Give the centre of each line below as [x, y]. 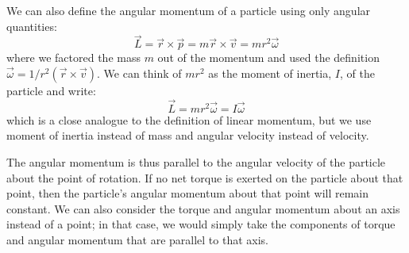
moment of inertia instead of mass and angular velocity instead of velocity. [188, 135]
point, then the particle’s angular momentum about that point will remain [188, 193]
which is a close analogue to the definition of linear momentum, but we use [189, 119]
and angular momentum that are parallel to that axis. [137, 239]
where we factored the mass [73, 57]
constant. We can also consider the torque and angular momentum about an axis [203, 208]
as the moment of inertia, [270, 73]
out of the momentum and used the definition [268, 57]
